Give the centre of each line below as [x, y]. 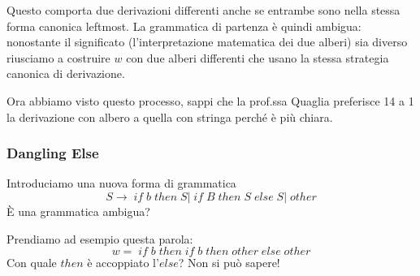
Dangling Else [53, 153]
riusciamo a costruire [58, 57]
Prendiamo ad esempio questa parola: [100, 238]
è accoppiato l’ [123, 263]
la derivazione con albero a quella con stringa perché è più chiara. [170, 116]
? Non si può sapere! [229, 263]
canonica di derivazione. [66, 73]
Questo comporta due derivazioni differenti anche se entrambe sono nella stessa [204, 10]
